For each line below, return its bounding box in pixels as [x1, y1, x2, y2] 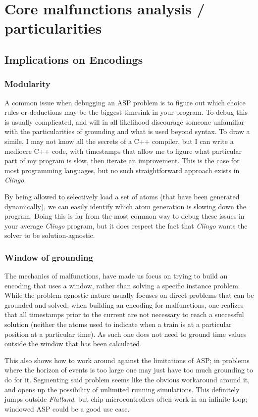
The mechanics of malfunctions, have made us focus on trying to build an [4, 271, 228, 281]
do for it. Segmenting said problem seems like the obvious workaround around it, [4, 374, 250, 385]
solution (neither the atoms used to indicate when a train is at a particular [4, 319, 232, 329]
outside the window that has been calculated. [4, 338, 142, 349]
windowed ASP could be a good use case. [4, 403, 130, 414]
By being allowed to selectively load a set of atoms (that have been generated [4, 191, 240, 201]
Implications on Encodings [4, 51, 143, 67]
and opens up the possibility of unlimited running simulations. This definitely [4, 384, 240, 394]
